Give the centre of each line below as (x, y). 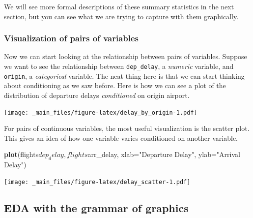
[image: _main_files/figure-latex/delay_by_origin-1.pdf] (101, 112)
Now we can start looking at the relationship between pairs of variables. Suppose (126, 56)
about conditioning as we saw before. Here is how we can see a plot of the (115, 85)
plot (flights (21, 154)
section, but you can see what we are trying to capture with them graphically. (121, 16)
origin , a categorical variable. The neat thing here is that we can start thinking (124, 76)
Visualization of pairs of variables (71, 38)
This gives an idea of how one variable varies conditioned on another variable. (121, 138)
